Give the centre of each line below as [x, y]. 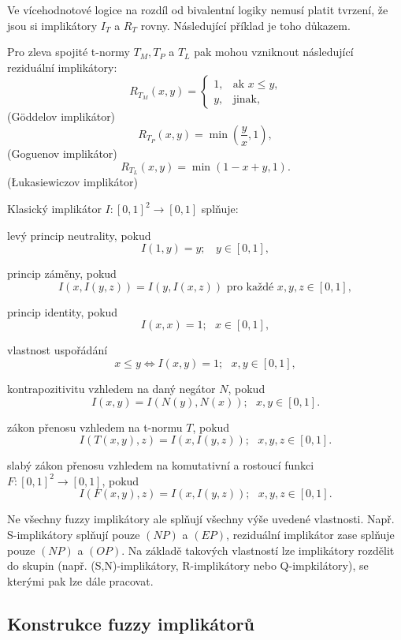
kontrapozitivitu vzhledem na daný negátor [111, 388]
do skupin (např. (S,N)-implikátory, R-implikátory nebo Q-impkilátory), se [188, 565]
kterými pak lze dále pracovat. [80, 580]
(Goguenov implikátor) [62, 153]
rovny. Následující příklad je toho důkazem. [245, 25]
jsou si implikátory [52, 25]
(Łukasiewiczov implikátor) [72, 182]
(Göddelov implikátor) [61, 116]
